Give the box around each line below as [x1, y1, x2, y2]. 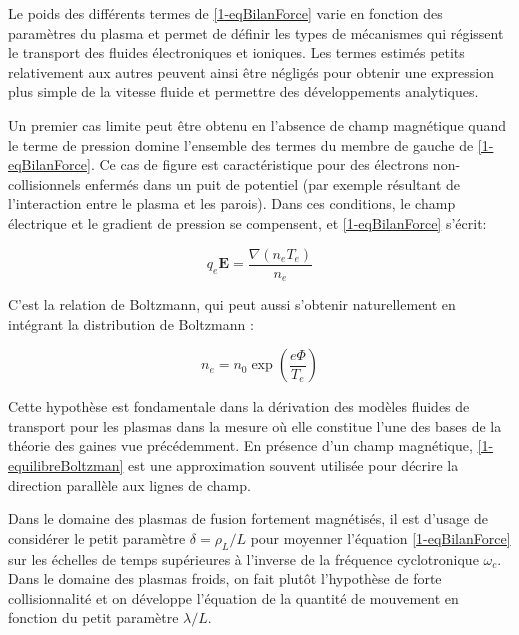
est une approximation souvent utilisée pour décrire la [128, 455, 459, 476]
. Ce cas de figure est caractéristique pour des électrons [90, 154, 429, 175]
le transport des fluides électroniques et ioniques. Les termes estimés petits [8, 42, 465, 63]
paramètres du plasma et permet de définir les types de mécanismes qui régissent [8, 22, 504, 43]
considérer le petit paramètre [8, 527, 186, 548]
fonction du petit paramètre [8, 607, 179, 628]
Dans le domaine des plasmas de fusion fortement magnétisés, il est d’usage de [8, 508, 488, 529]
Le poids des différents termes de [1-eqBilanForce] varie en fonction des [8, 3, 443, 23]
